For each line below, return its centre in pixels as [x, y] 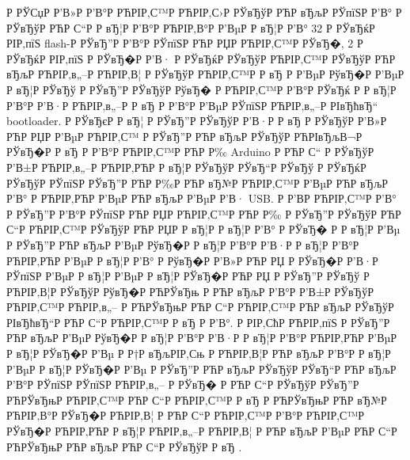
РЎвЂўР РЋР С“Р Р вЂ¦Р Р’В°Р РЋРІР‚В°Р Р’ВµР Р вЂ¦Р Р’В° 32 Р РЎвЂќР [191, 27]
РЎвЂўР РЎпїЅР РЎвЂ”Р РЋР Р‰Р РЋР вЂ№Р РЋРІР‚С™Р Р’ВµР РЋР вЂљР [197, 182]
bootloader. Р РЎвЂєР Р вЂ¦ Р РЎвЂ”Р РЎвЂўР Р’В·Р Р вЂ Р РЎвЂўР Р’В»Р [197, 121]
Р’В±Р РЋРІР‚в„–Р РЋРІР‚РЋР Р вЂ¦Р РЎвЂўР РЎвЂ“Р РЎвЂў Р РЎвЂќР [186, 167]
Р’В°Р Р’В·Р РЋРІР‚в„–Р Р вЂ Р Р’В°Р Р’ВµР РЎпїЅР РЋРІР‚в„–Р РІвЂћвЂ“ [192, 105]
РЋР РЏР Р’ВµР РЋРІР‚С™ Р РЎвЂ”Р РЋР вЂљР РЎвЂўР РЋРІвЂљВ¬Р [184, 136]
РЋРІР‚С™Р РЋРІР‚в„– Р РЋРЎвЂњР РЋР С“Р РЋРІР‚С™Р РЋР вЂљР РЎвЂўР [200, 307]
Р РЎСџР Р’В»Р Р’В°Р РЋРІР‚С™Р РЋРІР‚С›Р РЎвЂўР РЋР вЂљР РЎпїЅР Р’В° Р [204, 12]
